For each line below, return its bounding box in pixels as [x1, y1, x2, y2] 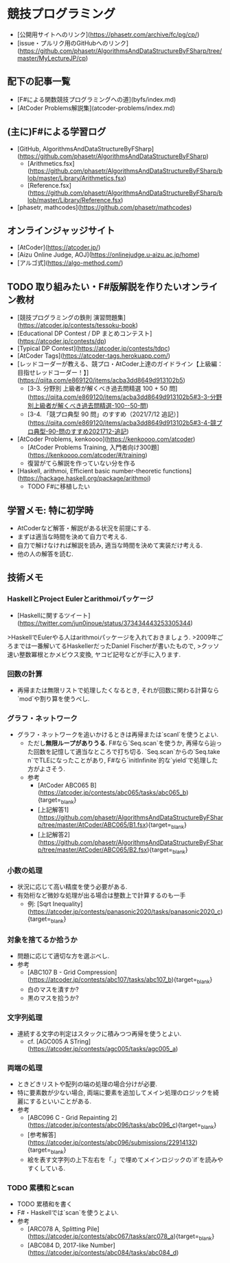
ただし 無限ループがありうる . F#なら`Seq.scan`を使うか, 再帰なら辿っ [27, 739, 222, 747]
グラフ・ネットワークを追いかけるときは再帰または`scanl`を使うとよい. [16, 731, 218, 739]
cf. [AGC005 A [27, 1037, 69, 1046]
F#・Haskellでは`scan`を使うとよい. [16, 1209, 119, 1217]
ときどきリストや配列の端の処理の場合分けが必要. [16, 1080, 158, 1088]
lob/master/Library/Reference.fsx [27, 195, 122, 204]
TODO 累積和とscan [7, 1183, 74, 1192]
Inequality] [52, 899, 83, 908]
